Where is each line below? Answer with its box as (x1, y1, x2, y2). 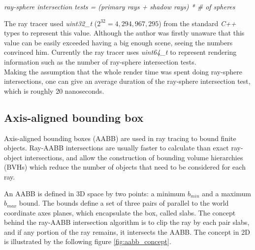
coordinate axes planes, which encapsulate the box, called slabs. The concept (4, 207, 236, 217)
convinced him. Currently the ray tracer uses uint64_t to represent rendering (4, 47, 237, 57)
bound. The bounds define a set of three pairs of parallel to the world (19, 198, 229, 208)
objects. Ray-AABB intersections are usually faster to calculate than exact (4, 143, 229, 153)
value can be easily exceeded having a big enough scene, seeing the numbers (4, 37, 233, 47)
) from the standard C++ (159, 18, 236, 28)
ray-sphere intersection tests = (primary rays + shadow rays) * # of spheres (4, 1, 235, 11)
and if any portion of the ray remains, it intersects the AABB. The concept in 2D (4, 226, 250, 237)
